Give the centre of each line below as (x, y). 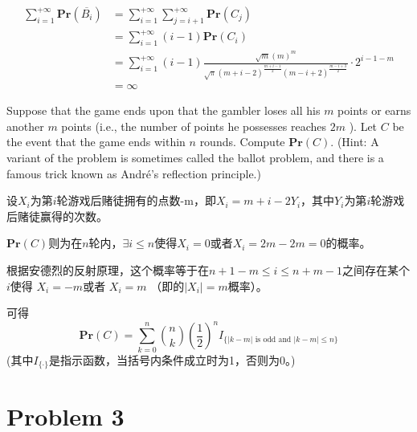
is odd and (273, 339)
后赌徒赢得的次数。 (57, 216)
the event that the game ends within (96, 142)
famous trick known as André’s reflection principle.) (134, 173)
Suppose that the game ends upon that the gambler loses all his (164, 110)
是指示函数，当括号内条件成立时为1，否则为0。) (172, 359)
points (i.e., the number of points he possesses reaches (194, 126)
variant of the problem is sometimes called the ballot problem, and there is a (195, 158)
